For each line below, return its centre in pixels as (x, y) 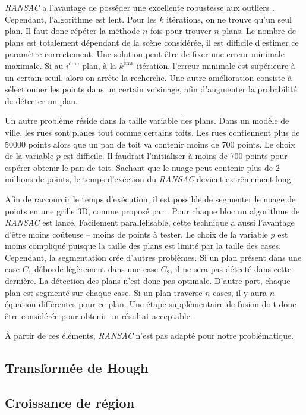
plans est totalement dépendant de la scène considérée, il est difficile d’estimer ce (152, 42)
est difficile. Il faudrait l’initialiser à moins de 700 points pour (175, 156)
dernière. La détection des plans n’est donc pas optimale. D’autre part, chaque (148, 281)
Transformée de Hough (77, 368)
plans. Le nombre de (259, 31)
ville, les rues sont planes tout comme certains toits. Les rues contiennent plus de (152, 132)
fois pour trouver (181, 31)
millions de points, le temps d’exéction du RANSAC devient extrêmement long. (149, 179)
